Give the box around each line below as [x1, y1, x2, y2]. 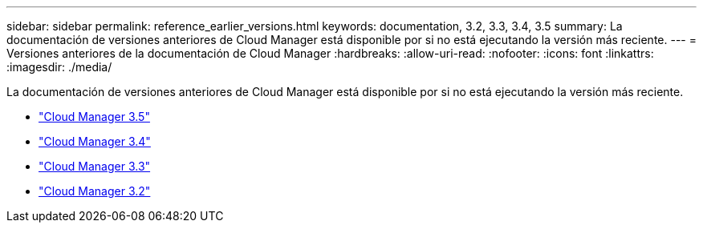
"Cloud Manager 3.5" [39, 110, 150, 123]
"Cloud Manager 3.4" [39, 135, 151, 148]
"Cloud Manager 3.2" [39, 184, 151, 198]
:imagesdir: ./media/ [6, 60, 112, 74]
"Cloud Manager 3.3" [39, 159, 151, 173]
